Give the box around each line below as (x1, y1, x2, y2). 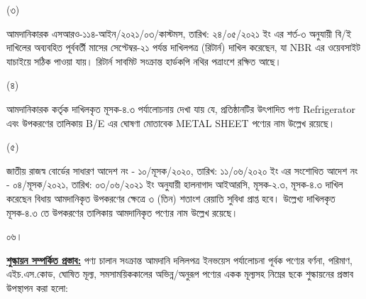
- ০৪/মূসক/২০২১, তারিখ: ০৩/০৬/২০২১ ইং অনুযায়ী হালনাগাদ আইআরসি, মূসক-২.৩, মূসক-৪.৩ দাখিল (6, 177, 343, 192)
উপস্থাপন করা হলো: (6, 280, 68, 295)
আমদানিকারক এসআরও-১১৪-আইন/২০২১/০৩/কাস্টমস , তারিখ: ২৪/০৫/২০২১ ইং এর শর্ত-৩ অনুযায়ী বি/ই (6, 26, 352, 40)
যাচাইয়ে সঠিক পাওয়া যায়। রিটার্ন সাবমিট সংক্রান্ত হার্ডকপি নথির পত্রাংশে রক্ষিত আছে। (6, 53, 282, 68)
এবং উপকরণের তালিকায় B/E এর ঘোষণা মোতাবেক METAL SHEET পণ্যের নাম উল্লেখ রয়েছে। (6, 115, 335, 130)
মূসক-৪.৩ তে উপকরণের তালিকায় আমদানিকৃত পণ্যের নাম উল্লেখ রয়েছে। (6, 205, 238, 219)
